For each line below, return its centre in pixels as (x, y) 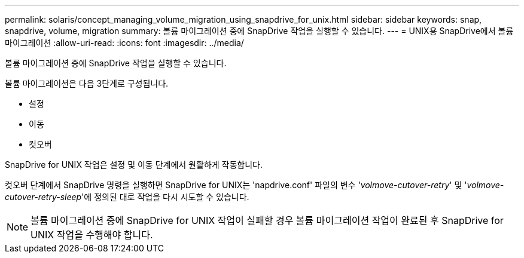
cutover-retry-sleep (43, 197)
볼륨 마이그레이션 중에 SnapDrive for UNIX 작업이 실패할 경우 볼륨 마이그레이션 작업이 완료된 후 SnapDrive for (267, 220)
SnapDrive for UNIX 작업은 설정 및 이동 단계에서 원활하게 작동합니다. (134, 165)
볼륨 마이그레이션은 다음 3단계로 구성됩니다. (87, 83)
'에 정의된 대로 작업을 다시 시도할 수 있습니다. (165, 197)
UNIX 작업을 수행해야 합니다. (92, 235)
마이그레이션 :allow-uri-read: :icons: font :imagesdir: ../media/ (124, 43)
